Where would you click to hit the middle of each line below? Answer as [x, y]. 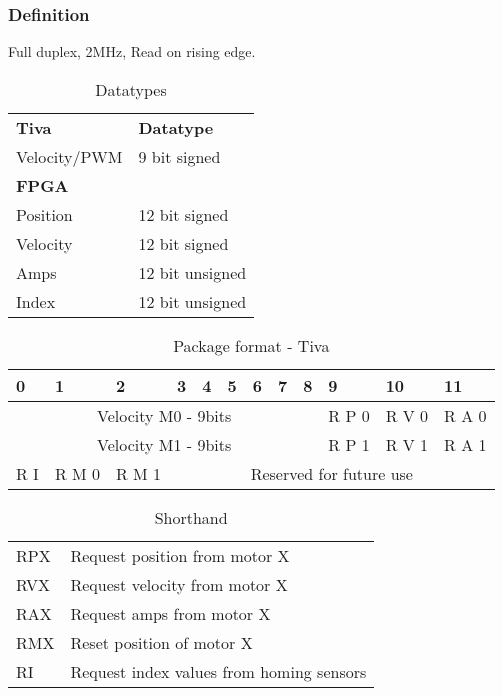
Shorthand [191, 517]
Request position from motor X [180, 555]
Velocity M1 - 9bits [164, 444]
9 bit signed [179, 156]
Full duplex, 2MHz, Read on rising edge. [132, 51]
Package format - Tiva [251, 345]
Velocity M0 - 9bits [164, 415]
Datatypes [131, 89]
